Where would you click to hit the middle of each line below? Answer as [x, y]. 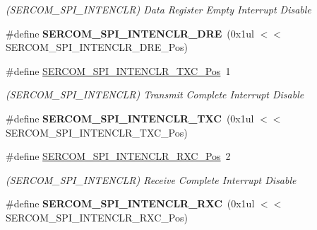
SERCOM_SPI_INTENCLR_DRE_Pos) [97, 47]
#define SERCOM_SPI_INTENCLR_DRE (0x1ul [130, 33]
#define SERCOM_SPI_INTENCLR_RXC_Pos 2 [118, 156]
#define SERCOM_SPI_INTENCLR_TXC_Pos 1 [118, 70]
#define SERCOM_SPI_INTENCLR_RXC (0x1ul [130, 203]
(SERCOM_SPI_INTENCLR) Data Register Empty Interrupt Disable [158, 9]
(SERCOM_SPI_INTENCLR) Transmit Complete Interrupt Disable [155, 94]
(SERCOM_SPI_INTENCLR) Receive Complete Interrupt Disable [151, 179]
